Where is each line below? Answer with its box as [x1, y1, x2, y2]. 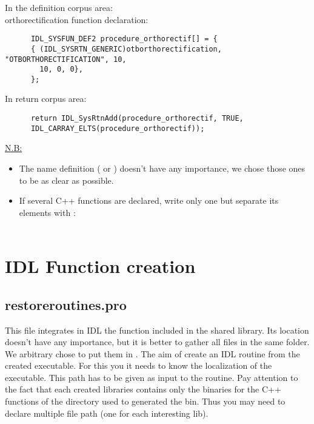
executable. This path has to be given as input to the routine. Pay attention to [5, 371, 298, 383]
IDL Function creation [5, 254, 196, 278]
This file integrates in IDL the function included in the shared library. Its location [5, 323, 309, 336]
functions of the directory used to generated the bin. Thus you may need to [5, 395, 286, 408]
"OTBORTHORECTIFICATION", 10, [5, 55, 127, 64]
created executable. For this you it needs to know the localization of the [5, 359, 272, 372]
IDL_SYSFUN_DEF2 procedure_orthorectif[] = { [30, 35, 218, 44]
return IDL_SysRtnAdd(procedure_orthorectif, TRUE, [30, 114, 244, 123]
